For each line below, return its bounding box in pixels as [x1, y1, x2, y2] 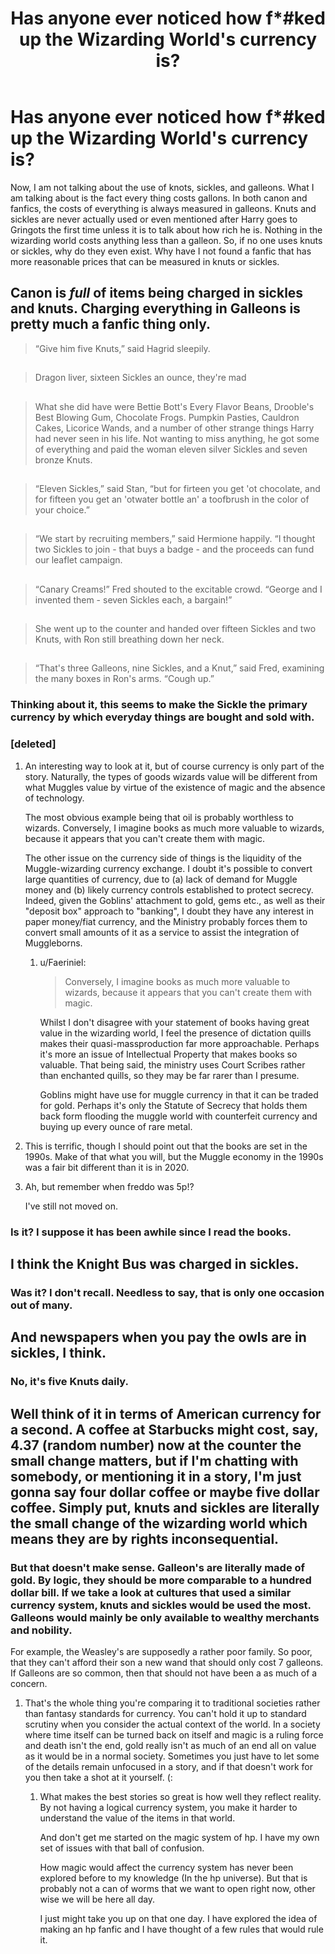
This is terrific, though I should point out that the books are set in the [24, 1140, 308, 1152]
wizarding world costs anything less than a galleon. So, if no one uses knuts [10, 234, 323, 246]
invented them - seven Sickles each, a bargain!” [34, 593, 233, 606]
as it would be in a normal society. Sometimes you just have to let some [24, 1750, 320, 1762]
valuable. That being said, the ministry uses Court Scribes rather [39, 1058, 306, 1071]
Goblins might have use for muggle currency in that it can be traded [39, 1088, 319, 1101]
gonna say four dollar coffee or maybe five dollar [10, 1483, 320, 1501]
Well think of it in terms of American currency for [10, 1405, 322, 1422]
